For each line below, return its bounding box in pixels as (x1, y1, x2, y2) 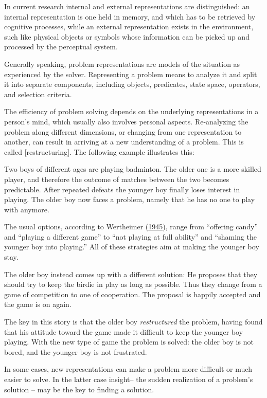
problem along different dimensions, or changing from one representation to (4, 126, 242, 137)
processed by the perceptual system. (4, 41, 118, 52)
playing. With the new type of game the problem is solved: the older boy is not (4, 336, 254, 347)
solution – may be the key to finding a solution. (4, 384, 154, 394)
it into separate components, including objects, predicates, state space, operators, (4, 79, 260, 89)
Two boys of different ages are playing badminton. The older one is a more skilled (4, 164, 261, 174)
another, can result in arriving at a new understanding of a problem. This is (4, 136, 244, 147)
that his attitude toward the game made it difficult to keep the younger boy (4, 326, 243, 337)
